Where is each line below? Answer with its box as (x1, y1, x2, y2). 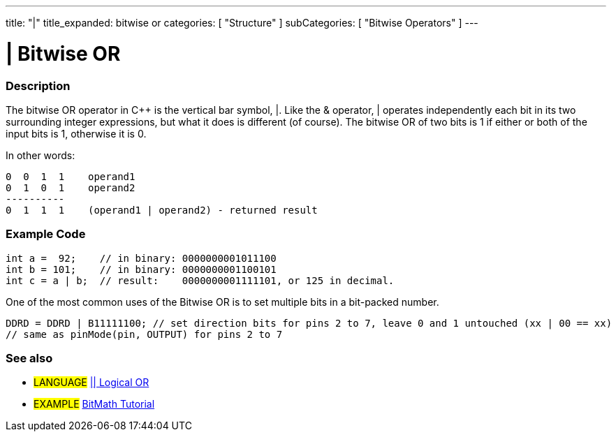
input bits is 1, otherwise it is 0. (6, 127, 147, 140)
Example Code (6, 227, 86, 242)
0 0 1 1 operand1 (6, 170, 135, 182)
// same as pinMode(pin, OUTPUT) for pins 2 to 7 (6, 328, 283, 340)
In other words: (6, 149, 75, 161)
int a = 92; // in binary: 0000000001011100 (6, 252, 277, 264)
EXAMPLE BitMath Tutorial (34, 398, 155, 410)
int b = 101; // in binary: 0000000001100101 (6, 263, 277, 275)
